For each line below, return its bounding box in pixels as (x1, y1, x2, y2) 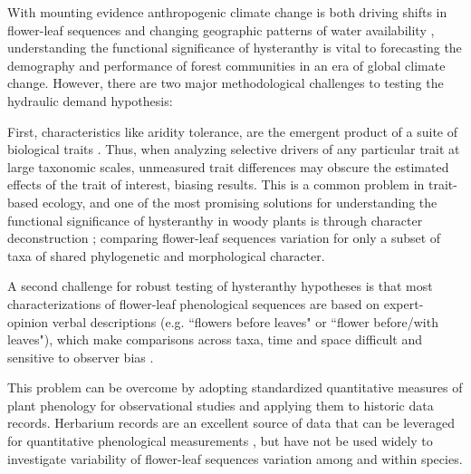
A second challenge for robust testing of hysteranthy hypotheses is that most (7, 276, 433, 295)
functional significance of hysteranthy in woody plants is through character (7, 210, 423, 229)
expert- (383, 294, 424, 313)
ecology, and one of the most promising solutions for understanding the (42, 192, 437, 211)
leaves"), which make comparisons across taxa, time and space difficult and (7, 330, 422, 349)
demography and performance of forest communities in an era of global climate (7, 55, 446, 74)
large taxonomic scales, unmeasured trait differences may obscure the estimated (7, 157, 449, 176)
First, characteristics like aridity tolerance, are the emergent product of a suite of (7, 121, 458, 140)
